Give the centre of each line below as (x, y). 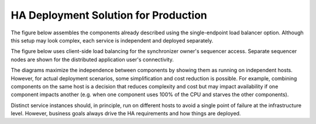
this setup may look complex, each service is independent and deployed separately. (112, 40)
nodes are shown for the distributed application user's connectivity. (92, 59)
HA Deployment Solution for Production (109, 15)
